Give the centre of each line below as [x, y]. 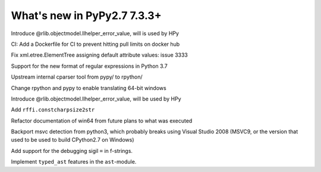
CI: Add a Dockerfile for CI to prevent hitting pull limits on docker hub [95, 44]
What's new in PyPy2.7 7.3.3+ [86, 15]
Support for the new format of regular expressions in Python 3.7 [89, 66]
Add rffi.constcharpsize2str [53, 110]
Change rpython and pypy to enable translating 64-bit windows [89, 88]
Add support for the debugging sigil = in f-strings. [72, 151]
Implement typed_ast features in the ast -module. [74, 162]
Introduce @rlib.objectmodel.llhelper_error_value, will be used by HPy [96, 99]
